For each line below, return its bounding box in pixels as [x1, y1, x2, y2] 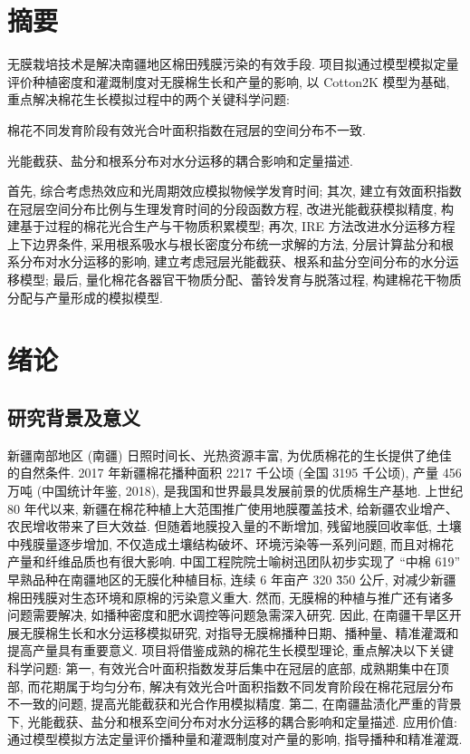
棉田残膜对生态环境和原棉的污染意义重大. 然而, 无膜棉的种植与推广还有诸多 [7, 587, 455, 606]
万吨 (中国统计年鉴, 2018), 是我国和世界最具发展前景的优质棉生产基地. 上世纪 [7, 481, 464, 500]
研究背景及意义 [7, 403, 140, 431]
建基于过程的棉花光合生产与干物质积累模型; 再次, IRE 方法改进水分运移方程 [7, 217, 456, 236]
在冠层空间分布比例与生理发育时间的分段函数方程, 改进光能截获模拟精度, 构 [7, 198, 455, 217]
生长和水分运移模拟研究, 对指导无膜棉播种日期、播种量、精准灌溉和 [57, 623, 459, 642]
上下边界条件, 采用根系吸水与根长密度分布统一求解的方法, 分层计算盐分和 [7, 234, 442, 253]
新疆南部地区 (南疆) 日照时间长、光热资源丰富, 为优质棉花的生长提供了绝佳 [7, 445, 452, 464]
